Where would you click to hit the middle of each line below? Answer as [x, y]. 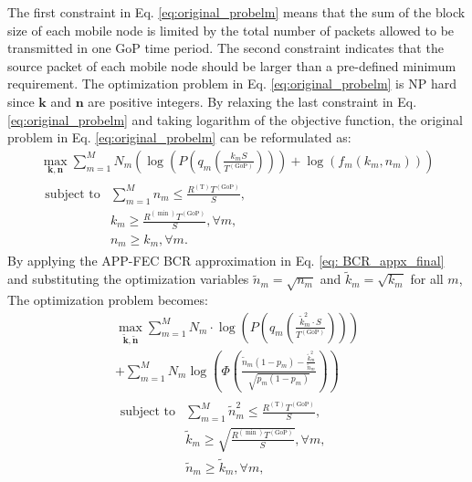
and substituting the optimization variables [128, 279]
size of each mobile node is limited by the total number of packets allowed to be [231, 30]
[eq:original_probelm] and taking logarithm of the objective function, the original [235, 119]
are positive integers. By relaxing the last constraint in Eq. [252, 101]
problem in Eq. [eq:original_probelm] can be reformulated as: [179, 137]
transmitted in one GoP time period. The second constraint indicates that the [226, 48]
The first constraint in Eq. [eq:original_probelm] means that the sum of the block [236, 12]
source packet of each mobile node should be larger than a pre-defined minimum [232, 65]
